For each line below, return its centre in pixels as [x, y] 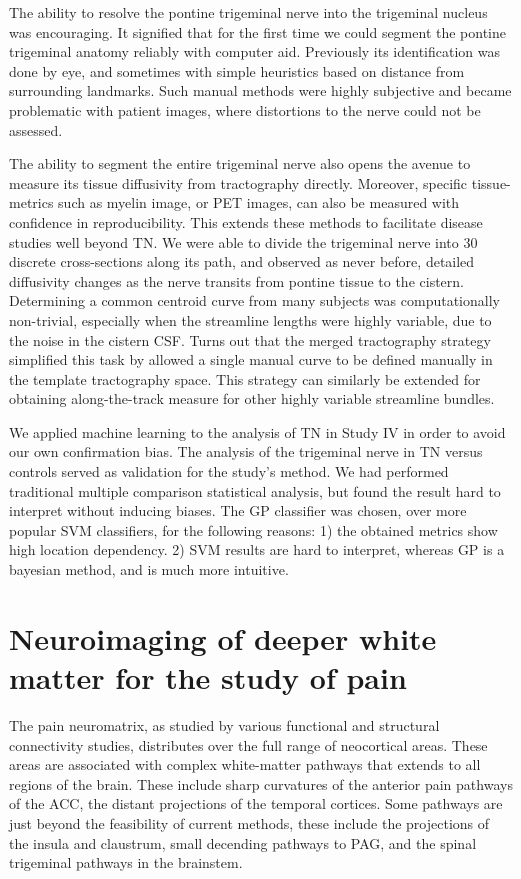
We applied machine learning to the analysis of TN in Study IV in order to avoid [257, 431]
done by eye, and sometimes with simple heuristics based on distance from [237, 70]
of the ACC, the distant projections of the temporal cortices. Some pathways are [256, 803]
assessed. [36, 129]
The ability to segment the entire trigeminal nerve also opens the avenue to [240, 163]
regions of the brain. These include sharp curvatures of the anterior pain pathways [261, 783]
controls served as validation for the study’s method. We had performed [229, 471]
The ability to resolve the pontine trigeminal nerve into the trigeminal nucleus [248, 12]
